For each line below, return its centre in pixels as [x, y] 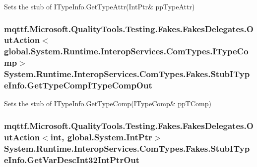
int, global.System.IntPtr [101, 137]
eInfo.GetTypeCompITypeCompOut [78, 85]
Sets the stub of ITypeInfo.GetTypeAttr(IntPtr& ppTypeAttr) [99, 6]
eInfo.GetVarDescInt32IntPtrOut [72, 159]
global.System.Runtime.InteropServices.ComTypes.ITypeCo [126, 51]
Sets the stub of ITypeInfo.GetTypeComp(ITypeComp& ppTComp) [108, 104]
